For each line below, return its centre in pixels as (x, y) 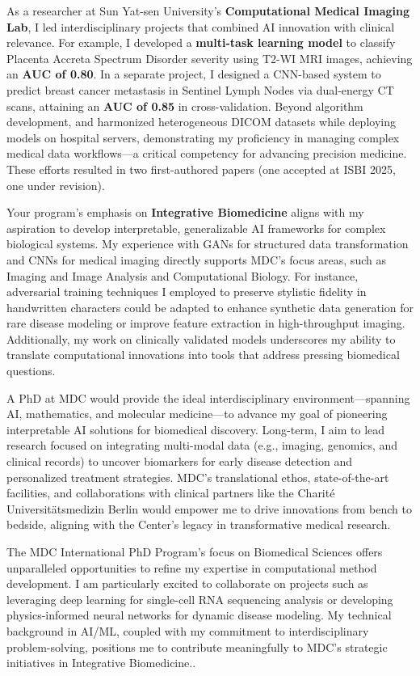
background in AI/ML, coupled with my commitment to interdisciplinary (188, 630)
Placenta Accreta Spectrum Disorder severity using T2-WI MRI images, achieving (210, 58)
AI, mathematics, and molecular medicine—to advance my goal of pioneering (197, 414)
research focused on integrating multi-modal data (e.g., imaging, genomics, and (202, 445)
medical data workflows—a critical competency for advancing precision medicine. (207, 153)
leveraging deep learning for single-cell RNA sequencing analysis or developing (200, 599)
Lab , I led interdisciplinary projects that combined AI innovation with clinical (201, 26)
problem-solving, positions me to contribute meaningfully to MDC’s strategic (197, 646)
